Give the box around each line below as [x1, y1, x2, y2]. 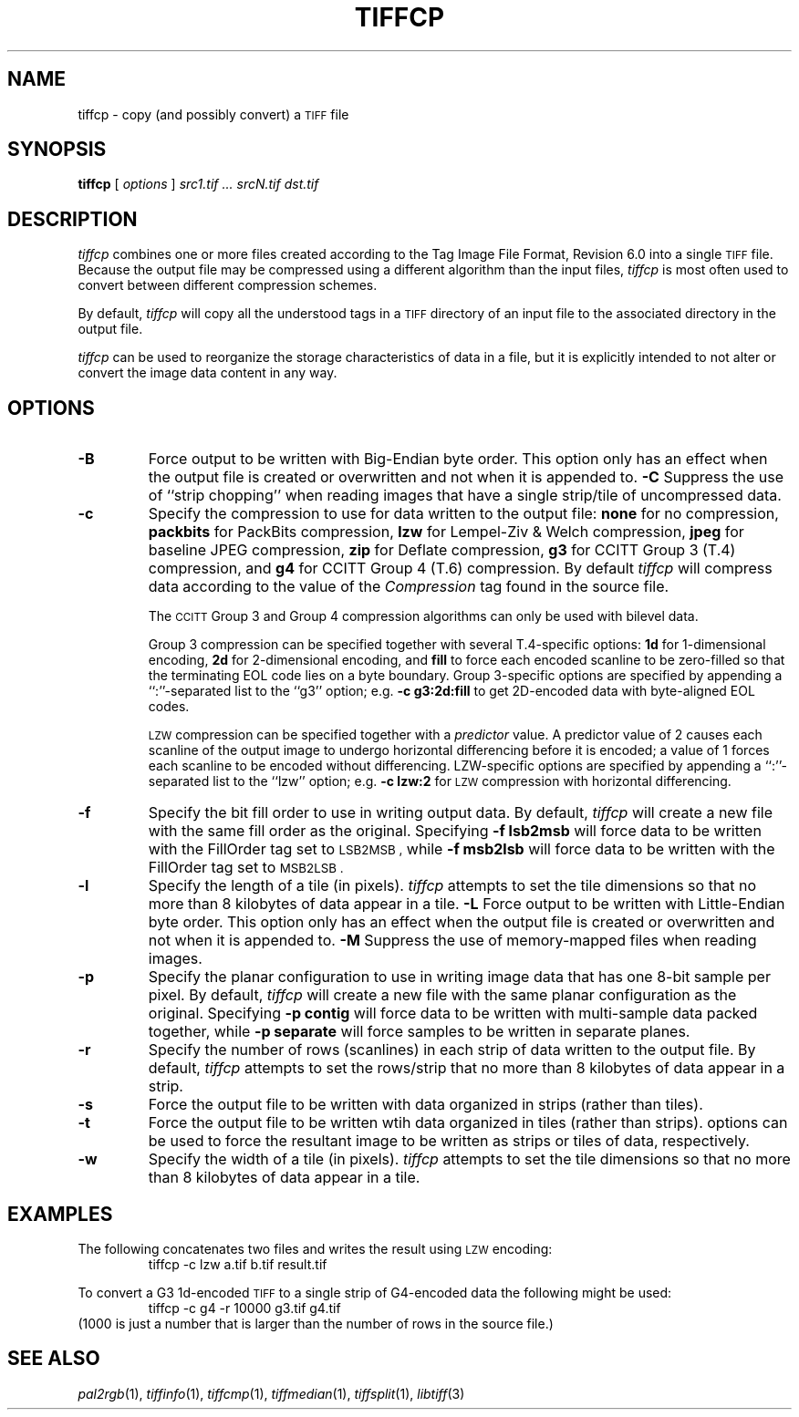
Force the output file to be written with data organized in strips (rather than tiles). [148, 1095, 703, 1114]
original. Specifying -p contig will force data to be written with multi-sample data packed [148, 1004, 758, 1023]
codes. [148, 698, 190, 715]
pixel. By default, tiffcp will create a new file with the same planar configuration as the [148, 986, 737, 1005]
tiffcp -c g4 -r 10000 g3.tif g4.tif [148, 1299, 341, 1316]
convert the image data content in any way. [78, 365, 337, 381]
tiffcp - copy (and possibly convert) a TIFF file [78, 106, 349, 122]
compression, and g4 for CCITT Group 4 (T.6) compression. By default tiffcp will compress [148, 559, 773, 578]
